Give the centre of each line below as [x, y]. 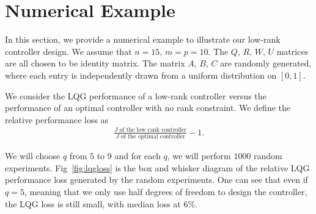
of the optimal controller [153, 137]
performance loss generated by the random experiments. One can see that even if [156, 180]
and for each [138, 156]
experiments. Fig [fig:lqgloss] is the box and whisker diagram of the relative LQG [157, 167]
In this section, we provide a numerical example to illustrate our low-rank [143, 39]
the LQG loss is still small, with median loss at [93, 203]
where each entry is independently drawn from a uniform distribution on [141, 75]
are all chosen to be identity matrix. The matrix [95, 63]
